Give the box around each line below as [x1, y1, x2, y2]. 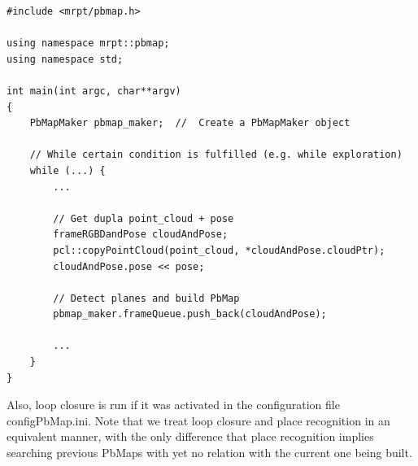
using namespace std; [7, 53, 124, 65]
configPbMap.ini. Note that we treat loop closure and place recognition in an [7, 412, 390, 429]
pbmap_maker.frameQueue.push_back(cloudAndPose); [53, 308, 327, 320]
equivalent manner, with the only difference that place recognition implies [7, 428, 374, 445]
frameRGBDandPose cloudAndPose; [53, 229, 229, 241]
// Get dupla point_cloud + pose [53, 212, 234, 224]
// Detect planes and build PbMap [53, 292, 240, 304]
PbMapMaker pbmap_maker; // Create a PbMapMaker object [29, 117, 351, 129]
